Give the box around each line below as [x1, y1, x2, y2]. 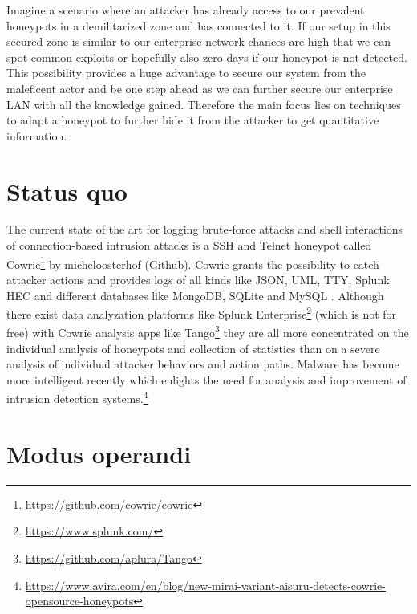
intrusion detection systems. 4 [6, 388, 148, 407]
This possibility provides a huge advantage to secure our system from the [6, 64, 366, 81]
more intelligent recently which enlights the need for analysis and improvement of [6, 371, 407, 388]
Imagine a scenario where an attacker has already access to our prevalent [6, 2, 365, 18]
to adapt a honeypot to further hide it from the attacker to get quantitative [6, 112, 379, 128]
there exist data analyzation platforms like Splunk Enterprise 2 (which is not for [6, 303, 397, 322]
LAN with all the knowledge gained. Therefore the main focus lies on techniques [6, 96, 401, 112]
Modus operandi [6, 437, 192, 470]
